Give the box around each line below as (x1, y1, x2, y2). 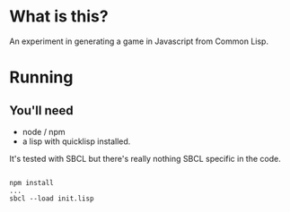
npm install (9, 178, 54, 187)
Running (9, 67, 74, 88)
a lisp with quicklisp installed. (22, 136, 131, 147)
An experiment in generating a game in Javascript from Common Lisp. (9, 36, 269, 47)
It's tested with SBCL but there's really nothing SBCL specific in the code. (9, 153, 281, 164)
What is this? (9, 6, 110, 27)
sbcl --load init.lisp (9, 194, 94, 203)
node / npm (22, 126, 66, 137)
